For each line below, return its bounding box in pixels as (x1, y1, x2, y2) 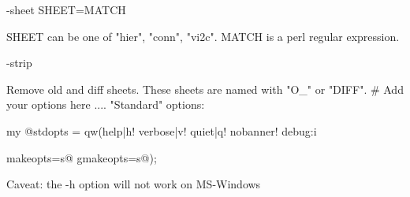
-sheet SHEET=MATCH (6, 2, 126, 17)
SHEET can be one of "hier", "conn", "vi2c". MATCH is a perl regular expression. (6, 28, 400, 44)
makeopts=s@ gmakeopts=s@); (6, 149, 157, 165)
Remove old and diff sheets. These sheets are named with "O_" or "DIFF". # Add (6, 80, 404, 97)
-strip (6, 54, 32, 71)
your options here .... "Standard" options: (6, 96, 205, 113)
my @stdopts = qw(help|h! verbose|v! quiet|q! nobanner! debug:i (6, 122, 317, 139)
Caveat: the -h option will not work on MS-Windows (6, 176, 261, 192)
